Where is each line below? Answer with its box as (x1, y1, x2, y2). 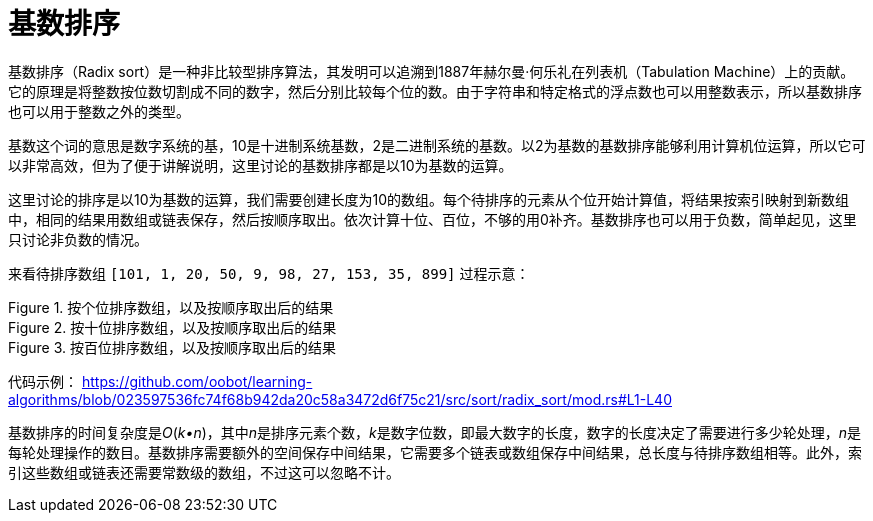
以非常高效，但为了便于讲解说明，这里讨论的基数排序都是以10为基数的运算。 (8, 156, 513, 174)
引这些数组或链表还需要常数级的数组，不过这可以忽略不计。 (8, 463, 400, 481)
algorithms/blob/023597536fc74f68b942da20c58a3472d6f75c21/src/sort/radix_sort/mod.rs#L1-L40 (8, 390, 672, 408)
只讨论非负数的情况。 (8, 230, 148, 248)
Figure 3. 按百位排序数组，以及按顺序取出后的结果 (8, 338, 336, 356)
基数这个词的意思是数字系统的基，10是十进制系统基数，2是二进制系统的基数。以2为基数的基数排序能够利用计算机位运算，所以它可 (8, 136, 866, 154)
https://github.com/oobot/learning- (81, 372, 313, 390)
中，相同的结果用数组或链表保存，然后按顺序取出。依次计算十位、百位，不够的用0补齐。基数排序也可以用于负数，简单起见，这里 (8, 210, 857, 228)
